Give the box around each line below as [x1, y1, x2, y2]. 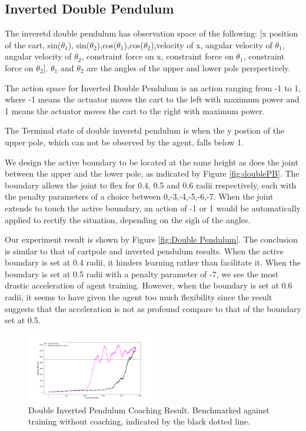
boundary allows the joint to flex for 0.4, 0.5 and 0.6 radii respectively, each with [5, 178, 297, 191]
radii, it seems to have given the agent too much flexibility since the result [5, 291, 272, 303]
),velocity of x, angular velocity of [151, 38, 272, 51]
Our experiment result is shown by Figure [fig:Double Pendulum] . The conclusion [5, 233, 298, 246]
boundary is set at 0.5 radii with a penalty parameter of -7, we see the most [5, 267, 279, 280]
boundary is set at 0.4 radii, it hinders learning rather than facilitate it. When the [5, 256, 301, 268]
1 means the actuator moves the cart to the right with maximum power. [5, 104, 265, 117]
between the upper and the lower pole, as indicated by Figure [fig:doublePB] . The [5, 167, 300, 180]
